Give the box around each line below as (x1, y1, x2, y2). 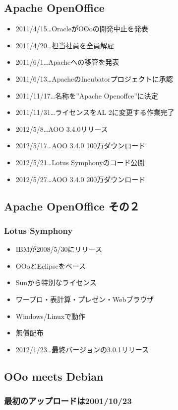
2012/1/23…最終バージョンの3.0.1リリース (15, 344, 149, 354)
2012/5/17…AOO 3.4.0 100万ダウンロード (15, 140, 146, 151)
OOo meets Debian (4, 368, 104, 384)
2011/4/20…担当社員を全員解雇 (15, 40, 115, 50)
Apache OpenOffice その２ (4, 198, 140, 213)
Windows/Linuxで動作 (15, 310, 86, 321)
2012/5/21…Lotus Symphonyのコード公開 (15, 157, 145, 167)
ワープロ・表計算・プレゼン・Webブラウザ (15, 294, 154, 304)
